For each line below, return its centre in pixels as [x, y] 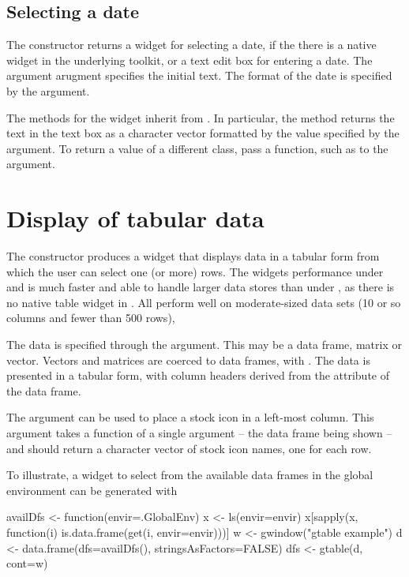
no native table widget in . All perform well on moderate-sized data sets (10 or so [204, 302]
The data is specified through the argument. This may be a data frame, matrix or [204, 345]
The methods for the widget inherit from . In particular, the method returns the [201, 117]
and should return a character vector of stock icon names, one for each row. [189, 448]
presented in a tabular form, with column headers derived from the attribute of [198, 375]
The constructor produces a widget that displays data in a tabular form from [193, 256]
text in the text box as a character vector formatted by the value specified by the [203, 133]
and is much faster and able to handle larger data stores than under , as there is [201, 287]
